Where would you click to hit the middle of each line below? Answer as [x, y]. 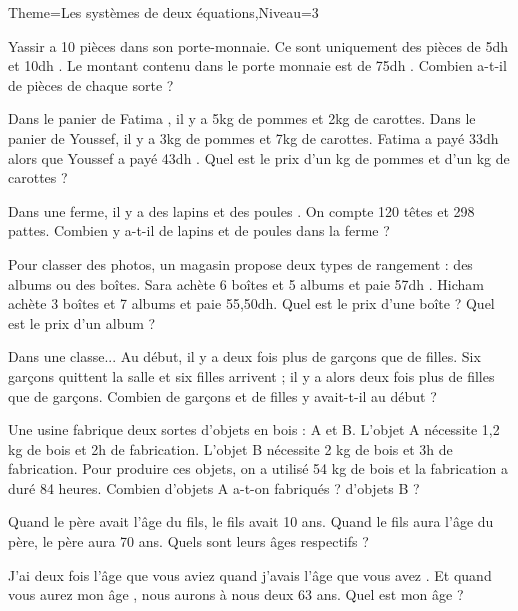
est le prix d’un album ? [82, 322]
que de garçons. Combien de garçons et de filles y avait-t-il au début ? [222, 395]
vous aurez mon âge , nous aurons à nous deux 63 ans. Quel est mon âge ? [236, 594]
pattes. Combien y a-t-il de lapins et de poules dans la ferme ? [199, 230]
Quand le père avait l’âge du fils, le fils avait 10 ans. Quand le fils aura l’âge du [251, 521]
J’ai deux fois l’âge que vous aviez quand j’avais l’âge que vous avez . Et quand [250, 574]
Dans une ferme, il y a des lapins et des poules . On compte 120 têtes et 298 [241, 210]
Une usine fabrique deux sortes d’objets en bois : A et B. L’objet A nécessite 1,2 [254, 429]
